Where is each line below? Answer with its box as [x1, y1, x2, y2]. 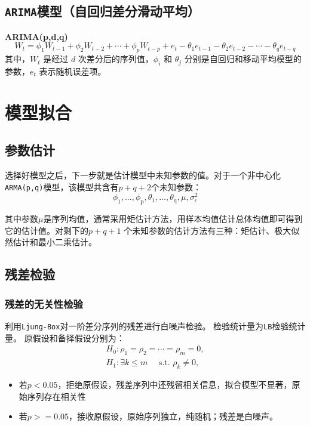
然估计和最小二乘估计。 [5, 236, 97, 248]
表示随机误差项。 [39, 64, 106, 77]
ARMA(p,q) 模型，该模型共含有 [5, 180, 119, 193]
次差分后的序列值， [78, 53, 154, 65]
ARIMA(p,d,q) [5, 30, 68, 42]
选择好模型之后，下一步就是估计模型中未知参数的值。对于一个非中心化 [5, 169, 281, 181]
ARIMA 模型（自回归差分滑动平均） [5, 2, 200, 20]
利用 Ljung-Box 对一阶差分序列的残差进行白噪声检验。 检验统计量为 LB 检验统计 [5, 320, 306, 332]
